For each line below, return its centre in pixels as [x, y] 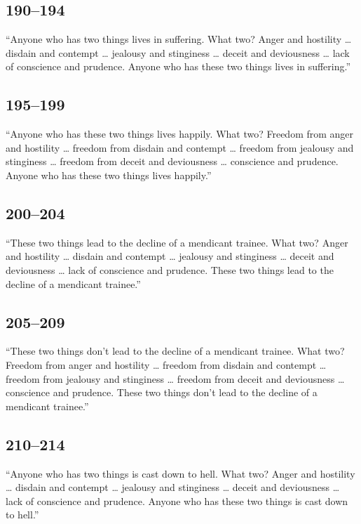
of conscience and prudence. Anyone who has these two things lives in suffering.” [178, 66]
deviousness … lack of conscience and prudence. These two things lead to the [170, 269]
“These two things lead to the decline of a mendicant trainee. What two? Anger [177, 242]
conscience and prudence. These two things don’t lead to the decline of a [162, 392]
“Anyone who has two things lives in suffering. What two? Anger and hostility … [179, 39]
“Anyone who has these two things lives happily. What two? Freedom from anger [180, 134]
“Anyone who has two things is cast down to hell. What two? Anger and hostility [180, 473]
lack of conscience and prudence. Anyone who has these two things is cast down [177, 500]
